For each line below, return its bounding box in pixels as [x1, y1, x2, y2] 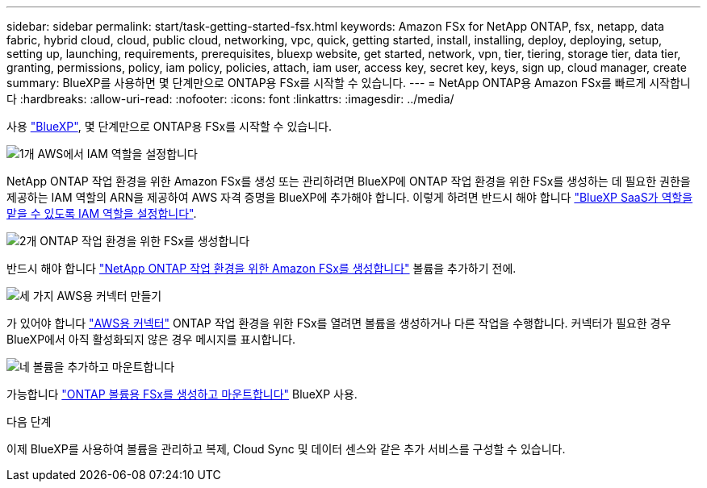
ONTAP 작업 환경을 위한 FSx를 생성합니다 [40, 234, 250, 248]
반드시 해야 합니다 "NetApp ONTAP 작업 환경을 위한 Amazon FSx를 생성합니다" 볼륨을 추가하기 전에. [6, 261, 517, 275]
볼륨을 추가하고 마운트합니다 [32, 360, 175, 373]
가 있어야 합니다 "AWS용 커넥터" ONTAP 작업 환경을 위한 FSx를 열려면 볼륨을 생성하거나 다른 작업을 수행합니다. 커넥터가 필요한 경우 [6, 316, 671, 330]
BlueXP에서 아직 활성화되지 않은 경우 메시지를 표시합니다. [6, 332, 296, 346]
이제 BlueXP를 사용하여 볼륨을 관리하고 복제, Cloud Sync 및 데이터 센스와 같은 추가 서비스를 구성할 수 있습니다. [6, 442, 566, 456]
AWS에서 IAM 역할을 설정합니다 [37, 147, 198, 161]
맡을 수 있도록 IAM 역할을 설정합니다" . [6, 206, 197, 220]
